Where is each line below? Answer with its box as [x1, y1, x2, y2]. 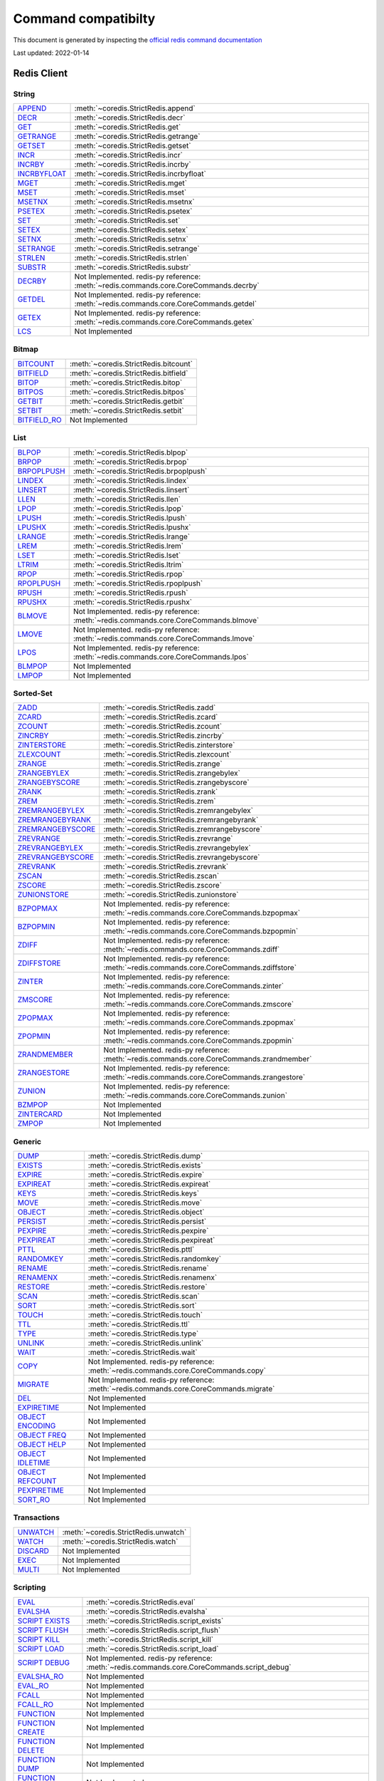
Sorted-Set [13, 688, 53, 698]
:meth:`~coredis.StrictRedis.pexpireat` [87, 1235, 215, 1245]
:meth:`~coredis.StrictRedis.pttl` [87, 1245, 195, 1255]
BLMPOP [17, 661, 48, 671]
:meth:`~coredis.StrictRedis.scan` [87, 1292, 201, 1302]
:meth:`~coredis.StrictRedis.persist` [87, 1217, 207, 1227]
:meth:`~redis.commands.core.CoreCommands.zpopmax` [103, 1017, 297, 1027]
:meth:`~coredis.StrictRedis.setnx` [74, 234, 188, 244]
